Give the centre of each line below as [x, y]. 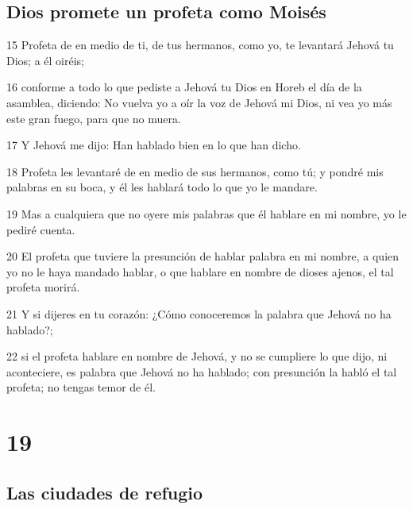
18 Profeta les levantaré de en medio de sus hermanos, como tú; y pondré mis [195, 171]
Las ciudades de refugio [105, 492]
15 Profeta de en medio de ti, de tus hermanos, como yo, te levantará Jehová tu [200, 45]
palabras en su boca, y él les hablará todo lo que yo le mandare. [162, 187]
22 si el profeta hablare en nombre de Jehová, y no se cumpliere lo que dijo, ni [197, 356]
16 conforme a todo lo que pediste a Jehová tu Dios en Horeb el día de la [184, 87]
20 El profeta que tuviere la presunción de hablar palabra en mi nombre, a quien [203, 256]
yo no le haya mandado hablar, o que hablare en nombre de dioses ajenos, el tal [200, 271]
